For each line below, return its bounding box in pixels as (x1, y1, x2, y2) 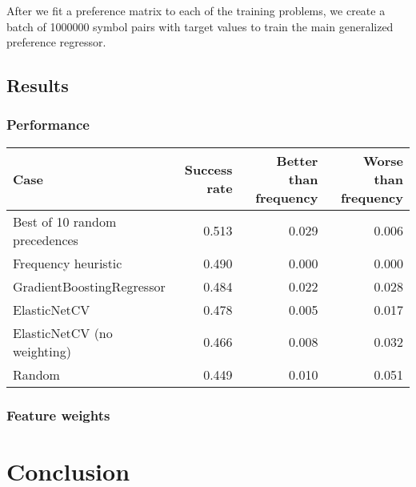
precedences (13, 230, 78, 249)
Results (6, 73, 69, 98)
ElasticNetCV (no (13, 323, 113, 342)
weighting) (13, 341, 71, 360)
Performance (6, 115, 90, 135)
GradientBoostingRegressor (13, 276, 166, 296)
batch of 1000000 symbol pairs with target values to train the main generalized (6, 18, 394, 34)
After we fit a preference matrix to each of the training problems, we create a (6, 2, 386, 18)
